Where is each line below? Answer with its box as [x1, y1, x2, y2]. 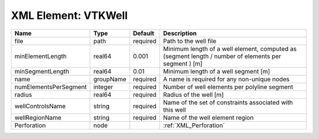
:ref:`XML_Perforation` [163, 121, 225, 130]
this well [163, 105, 186, 114]
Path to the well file [163, 37, 217, 45]
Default [133, 29, 155, 37]
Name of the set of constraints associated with [163, 98, 294, 106]
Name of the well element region [163, 113, 254, 121]
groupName [93, 75, 127, 83]
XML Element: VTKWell [11, 9, 128, 22]
